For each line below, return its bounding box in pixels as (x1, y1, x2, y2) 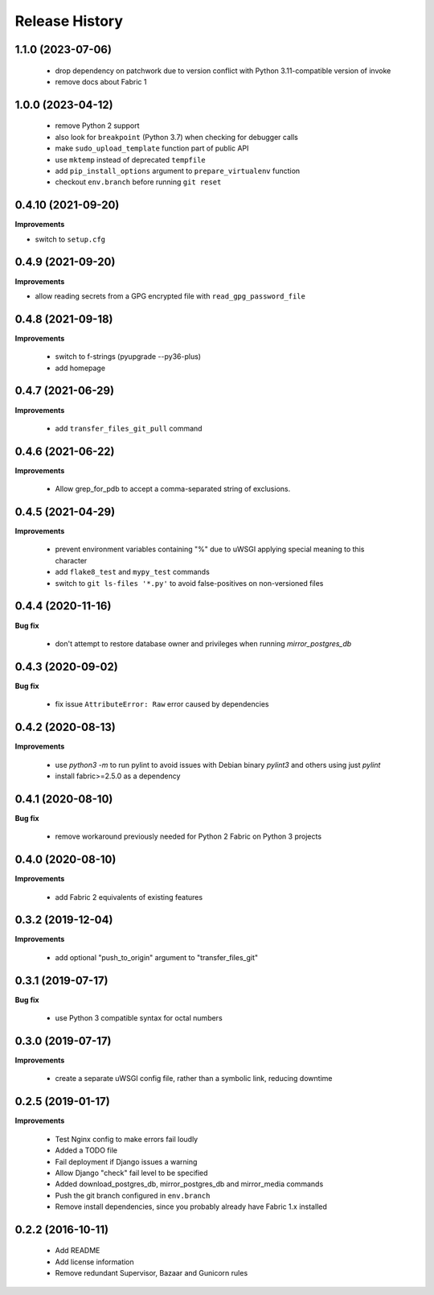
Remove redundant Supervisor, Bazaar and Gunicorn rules (55, 1268, 248, 1278)
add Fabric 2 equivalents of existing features (55, 892, 203, 901)
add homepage (55, 363, 106, 373)
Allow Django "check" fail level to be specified (55, 1168, 208, 1177)
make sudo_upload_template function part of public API (55, 143, 249, 153)
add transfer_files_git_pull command (55, 423, 203, 433)
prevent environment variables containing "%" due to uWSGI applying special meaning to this (55, 544, 365, 555)
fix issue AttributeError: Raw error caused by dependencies (55, 699, 269, 709)
